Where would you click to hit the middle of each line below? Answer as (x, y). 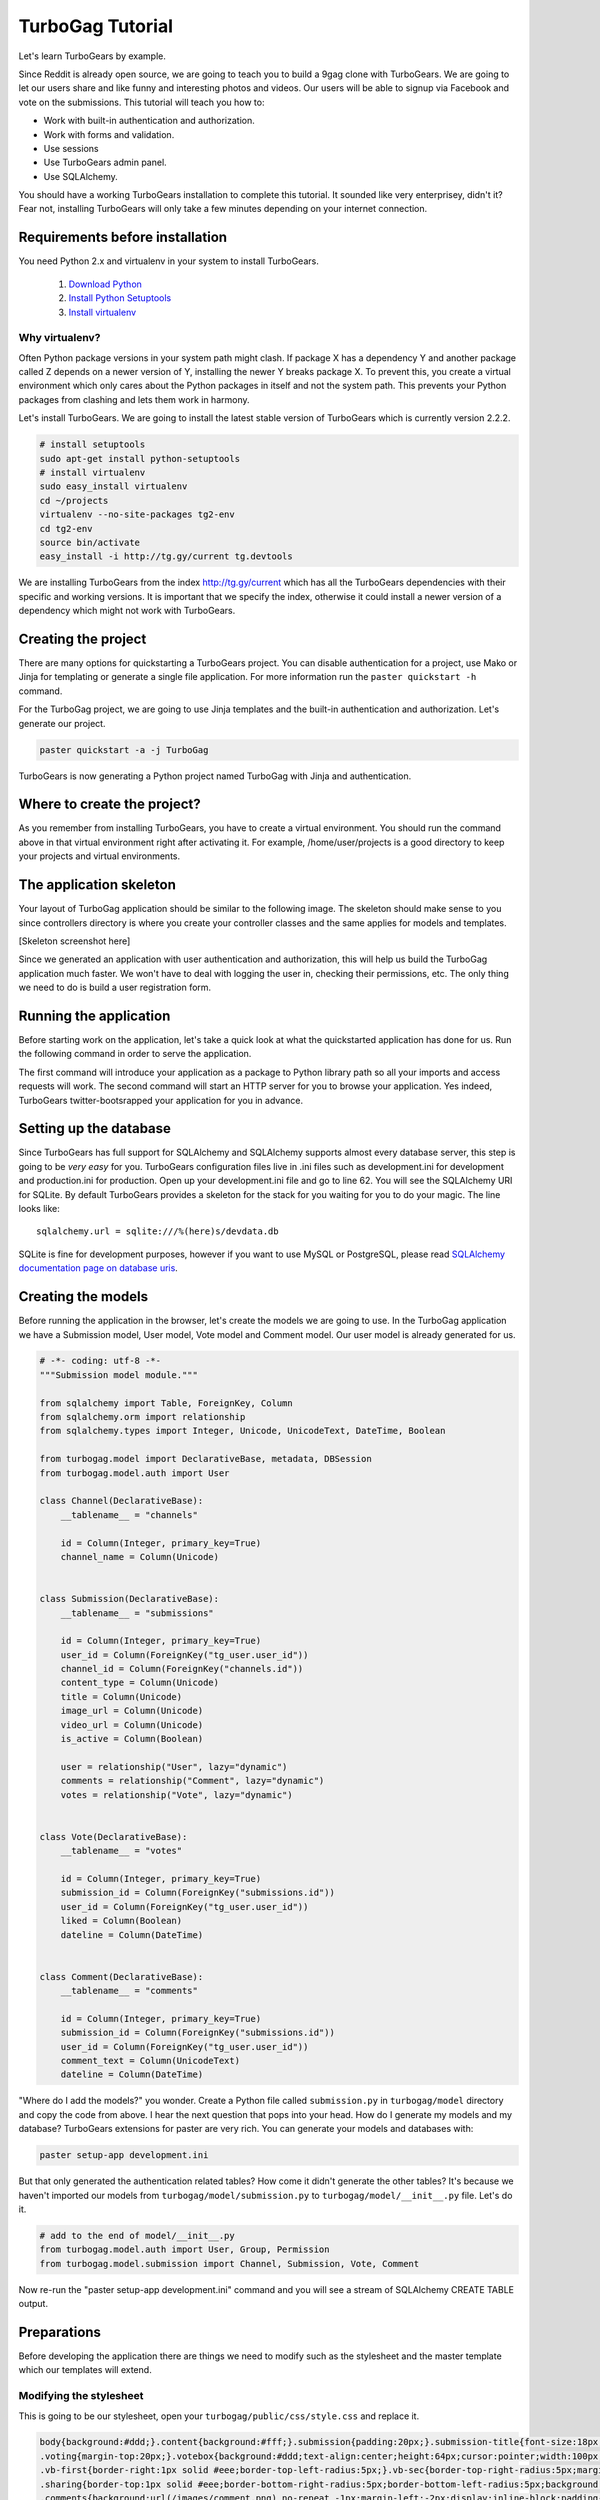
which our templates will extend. (85, 2370)
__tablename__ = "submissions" (137, 1613)
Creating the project (82, 638)
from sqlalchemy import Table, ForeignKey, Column (166, 1403)
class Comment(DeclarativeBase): (121, 1976)
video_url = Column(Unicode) (132, 1724)
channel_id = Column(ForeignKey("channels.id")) (182, 1669)
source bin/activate (89, 542)
